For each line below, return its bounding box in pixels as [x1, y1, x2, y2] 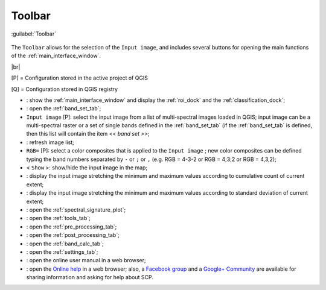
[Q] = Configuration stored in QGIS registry [11, 85, 118, 93]
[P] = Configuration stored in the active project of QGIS [11, 74, 148, 81]
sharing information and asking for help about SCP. [26, 274, 153, 281]
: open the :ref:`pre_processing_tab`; [26, 223, 117, 230]
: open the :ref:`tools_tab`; [26, 215, 91, 222]
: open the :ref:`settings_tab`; [26, 248, 98, 256]
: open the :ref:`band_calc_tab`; [26, 240, 104, 247]
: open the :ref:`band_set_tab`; [26, 105, 101, 112]
